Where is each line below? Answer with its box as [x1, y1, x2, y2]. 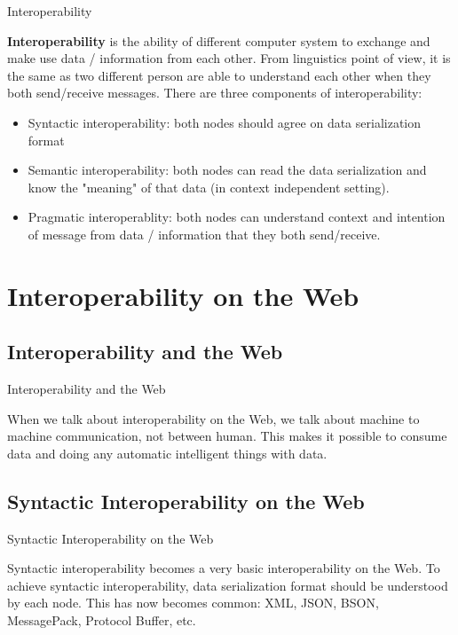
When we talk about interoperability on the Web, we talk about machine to [7, 409, 420, 427]
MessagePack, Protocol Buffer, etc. [7, 611, 196, 630]
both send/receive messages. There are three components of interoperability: [7, 83, 422, 102]
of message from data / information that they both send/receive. [28, 224, 381, 243]
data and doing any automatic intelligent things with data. [7, 443, 328, 462]
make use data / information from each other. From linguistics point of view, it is [7, 49, 451, 67]
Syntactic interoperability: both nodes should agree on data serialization [28, 113, 422, 131]
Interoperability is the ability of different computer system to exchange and [7, 31, 430, 50]
